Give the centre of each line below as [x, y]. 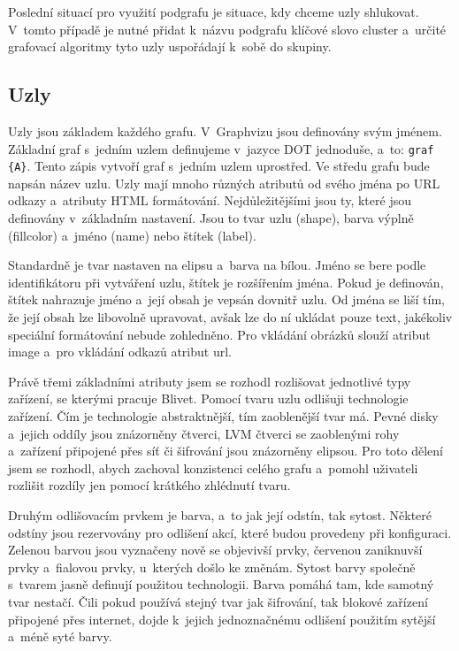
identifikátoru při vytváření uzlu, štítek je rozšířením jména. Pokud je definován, [226, 282]
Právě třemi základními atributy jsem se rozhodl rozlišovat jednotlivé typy [210, 381]
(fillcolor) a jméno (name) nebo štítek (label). [132, 235]
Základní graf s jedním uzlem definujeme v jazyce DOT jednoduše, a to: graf [221, 148]
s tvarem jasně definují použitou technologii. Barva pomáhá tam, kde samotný [221, 584]
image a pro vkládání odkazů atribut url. [120, 352]
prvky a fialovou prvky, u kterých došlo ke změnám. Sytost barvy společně [212, 567]
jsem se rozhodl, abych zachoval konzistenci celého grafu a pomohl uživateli [213, 467]
